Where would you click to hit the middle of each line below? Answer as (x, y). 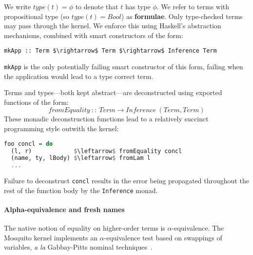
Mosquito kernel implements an (51, 237)
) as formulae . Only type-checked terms (182, 16)
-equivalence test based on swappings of (163, 237)
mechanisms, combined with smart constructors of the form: (94, 35)
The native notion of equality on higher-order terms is (85, 228)
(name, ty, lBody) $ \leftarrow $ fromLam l (81, 158)
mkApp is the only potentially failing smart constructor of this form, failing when (124, 67)
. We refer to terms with (193, 6)
